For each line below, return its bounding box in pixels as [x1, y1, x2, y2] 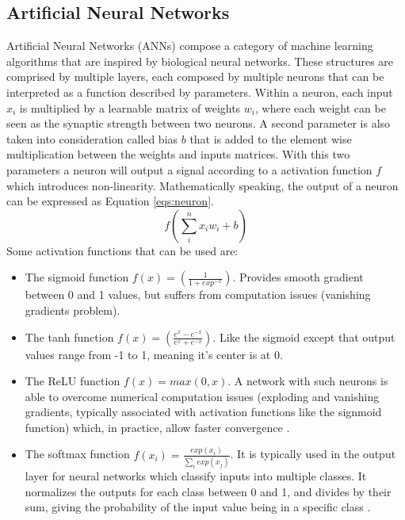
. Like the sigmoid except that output [212, 328, 395, 345]
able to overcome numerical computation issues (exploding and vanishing [25, 388, 380, 404]
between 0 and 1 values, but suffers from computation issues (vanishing [25, 286, 371, 303]
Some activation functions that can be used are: [6, 242, 239, 258]
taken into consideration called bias [6, 130, 178, 147]
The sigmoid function [25, 269, 129, 285]
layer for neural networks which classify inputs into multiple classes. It [25, 468, 367, 484]
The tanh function [25, 328, 114, 345]
